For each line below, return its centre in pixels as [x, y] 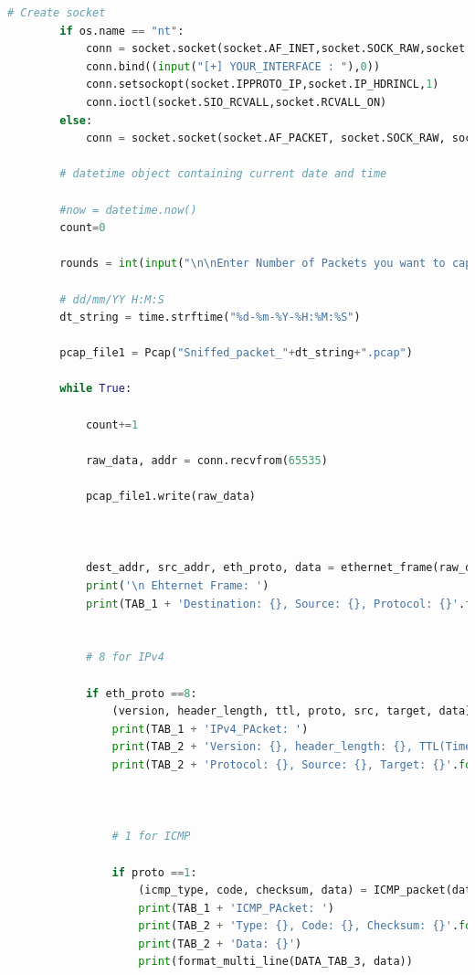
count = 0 [83, 228]
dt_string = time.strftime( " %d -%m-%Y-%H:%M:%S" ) [210, 318]
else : [76, 120]
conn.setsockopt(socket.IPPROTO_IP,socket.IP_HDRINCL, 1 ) [262, 85]
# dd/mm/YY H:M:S [112, 299]
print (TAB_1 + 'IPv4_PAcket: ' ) [210, 729]
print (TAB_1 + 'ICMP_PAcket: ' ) [237, 908]
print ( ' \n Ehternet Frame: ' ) [177, 586]
